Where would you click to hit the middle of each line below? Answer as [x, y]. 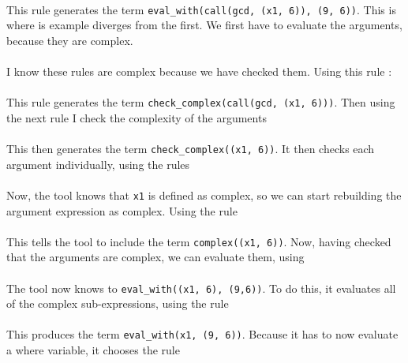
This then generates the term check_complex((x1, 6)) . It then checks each [191, 149]
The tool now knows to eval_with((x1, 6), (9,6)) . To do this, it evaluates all [201, 288]
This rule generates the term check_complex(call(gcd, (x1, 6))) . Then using [201, 102]
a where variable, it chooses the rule [93, 350]
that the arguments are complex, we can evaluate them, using [155, 257]
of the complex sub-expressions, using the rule [118, 303]
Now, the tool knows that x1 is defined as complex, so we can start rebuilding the [204, 195]
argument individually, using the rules [98, 164]
